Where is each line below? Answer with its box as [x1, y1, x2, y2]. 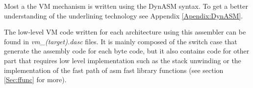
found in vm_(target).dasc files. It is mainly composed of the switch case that [4, 36, 237, 46]
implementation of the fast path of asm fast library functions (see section [4, 65, 224, 75]
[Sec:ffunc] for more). [4, 74, 67, 85]
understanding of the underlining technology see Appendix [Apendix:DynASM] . [4, 10, 243, 20]
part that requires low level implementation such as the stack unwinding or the [4, 55, 241, 65]
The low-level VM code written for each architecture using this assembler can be [4, 27, 246, 37]
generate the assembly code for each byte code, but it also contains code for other [4, 46, 250, 56]
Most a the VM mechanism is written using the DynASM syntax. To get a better [4, 1, 249, 11]
